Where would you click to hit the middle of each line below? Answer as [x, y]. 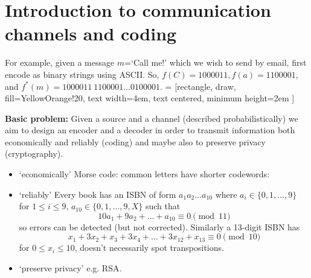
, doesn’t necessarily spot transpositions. [149, 248]
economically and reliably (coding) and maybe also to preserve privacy [135, 141]
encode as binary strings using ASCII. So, [82, 74]
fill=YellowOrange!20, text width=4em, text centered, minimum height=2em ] [150, 98]
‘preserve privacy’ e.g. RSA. [70, 268]
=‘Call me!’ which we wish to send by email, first [216, 62]
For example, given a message [60, 62]
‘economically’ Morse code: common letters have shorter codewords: [144, 174]
